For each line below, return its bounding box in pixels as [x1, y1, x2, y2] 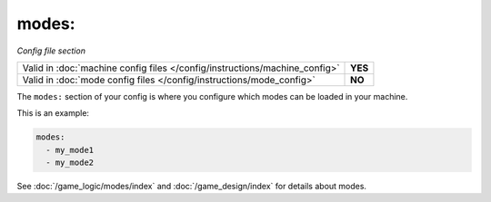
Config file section [16, 45, 86, 56]
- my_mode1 [45, 145, 95, 155]
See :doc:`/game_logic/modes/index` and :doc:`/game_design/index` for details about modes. [16, 181, 367, 192]
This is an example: [16, 108, 90, 119]
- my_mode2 [45, 158, 95, 168]
